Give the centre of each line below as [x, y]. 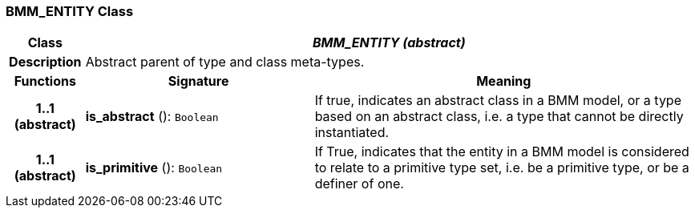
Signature [198, 81]
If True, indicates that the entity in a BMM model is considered [502, 152]
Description [45, 62]
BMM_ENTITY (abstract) [389, 43]
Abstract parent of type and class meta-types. [225, 62]
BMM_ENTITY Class [70, 11]
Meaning [504, 81]
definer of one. [359, 184]
